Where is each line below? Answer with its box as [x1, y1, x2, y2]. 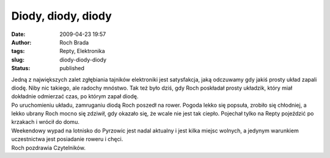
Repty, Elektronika [59, 48, 105, 55]
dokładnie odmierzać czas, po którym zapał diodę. [11, 93, 139, 100]
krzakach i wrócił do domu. [11, 118, 79, 126]
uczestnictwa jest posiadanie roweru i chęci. [11, 135, 123, 143]
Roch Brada [59, 38, 89, 46]
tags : [11, 48, 25, 55]
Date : [11, 31, 26, 38]
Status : [11, 65, 31, 72]
